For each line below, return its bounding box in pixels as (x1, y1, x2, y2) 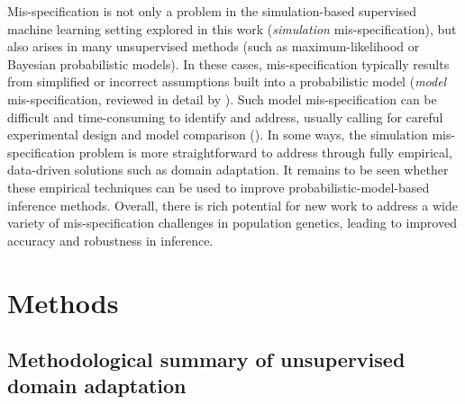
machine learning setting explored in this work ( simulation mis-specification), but (7, 19, 457, 38)
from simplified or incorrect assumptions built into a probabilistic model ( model (7, 72, 447, 91)
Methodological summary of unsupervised (7, 346, 406, 373)
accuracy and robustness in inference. (7, 230, 214, 249)
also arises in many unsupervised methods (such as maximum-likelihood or (7, 37, 420, 56)
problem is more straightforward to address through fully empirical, (78, 142, 452, 161)
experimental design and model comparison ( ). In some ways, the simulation (7, 125, 428, 144)
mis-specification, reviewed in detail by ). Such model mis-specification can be (7, 89, 437, 108)
